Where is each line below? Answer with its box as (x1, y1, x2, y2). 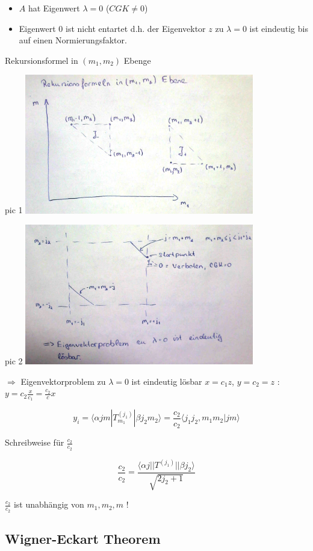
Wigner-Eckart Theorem (5, 529, 161, 547)
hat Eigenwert (28, 2, 80, 14)
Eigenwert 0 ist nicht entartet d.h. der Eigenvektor (19, 22, 206, 34)
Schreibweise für (5, 436, 64, 449)
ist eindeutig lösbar (131, 375, 202, 387)
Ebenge (123, 54, 151, 66)
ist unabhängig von (13, 498, 84, 511)
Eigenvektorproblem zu (20, 375, 106, 387)
